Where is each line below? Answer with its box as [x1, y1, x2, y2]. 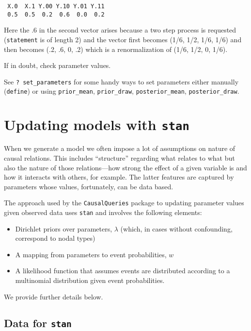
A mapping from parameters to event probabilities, [15, 249, 167, 259]
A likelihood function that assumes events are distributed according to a [15, 265, 230, 276]
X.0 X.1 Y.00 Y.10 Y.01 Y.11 [7, 3, 105, 10]
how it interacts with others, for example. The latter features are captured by [4, 172, 234, 182]
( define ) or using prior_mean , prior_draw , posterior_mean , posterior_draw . [4, 86, 239, 96]
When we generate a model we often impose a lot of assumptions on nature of [4, 143, 235, 153]
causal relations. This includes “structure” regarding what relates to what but [4, 152, 235, 163]
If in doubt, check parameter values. [4, 60, 111, 70]
